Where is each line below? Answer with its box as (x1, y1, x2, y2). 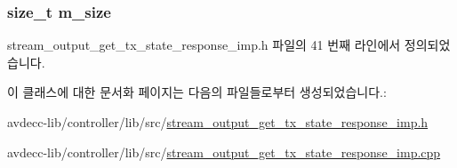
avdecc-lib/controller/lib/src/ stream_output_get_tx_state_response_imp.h (7, 113, 429, 131)
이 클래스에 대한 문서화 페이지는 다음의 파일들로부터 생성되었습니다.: (7, 83, 387, 101)
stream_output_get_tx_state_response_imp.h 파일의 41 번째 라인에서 (7, 36, 401, 54)
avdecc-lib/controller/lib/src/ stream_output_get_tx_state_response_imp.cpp (7, 142, 441, 161)
